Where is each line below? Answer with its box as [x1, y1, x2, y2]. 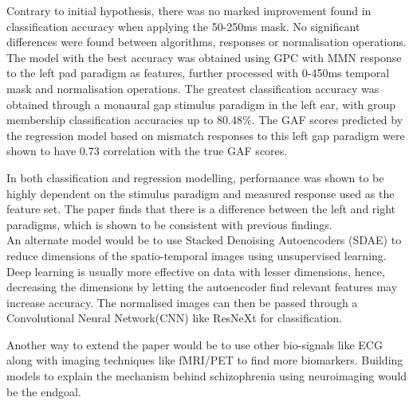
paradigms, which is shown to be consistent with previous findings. [6, 216, 332, 232]
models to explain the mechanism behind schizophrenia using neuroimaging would [6, 368, 407, 384]
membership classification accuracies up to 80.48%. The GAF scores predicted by [6, 111, 403, 128]
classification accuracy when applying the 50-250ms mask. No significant [6, 18, 360, 34]
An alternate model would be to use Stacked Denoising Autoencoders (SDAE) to [6, 232, 402, 248]
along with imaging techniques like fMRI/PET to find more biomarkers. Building [6, 352, 403, 368]
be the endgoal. [6, 383, 81, 399]
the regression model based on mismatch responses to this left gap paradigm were [6, 127, 405, 143]
